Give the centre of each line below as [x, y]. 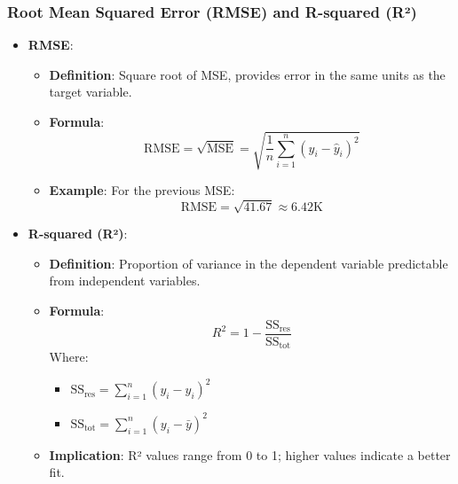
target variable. [91, 92]
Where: [69, 357]
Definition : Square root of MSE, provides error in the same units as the [247, 74]
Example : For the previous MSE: [142, 190]
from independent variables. [125, 281]
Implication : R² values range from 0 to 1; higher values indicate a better [250, 454]
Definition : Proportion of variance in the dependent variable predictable [249, 263]
